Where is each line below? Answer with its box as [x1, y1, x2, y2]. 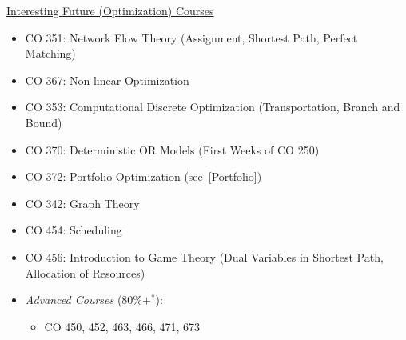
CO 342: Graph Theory [25, 194, 140, 211]
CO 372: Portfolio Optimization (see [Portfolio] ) [25, 168, 262, 185]
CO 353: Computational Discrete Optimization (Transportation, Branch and [25, 98, 400, 115]
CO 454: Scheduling [25, 222, 122, 238]
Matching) [25, 45, 76, 62]
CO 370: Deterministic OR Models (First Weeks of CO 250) [25, 141, 320, 158]
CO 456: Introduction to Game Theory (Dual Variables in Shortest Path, [25, 248, 384, 265]
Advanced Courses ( [25, 291, 122, 308]
